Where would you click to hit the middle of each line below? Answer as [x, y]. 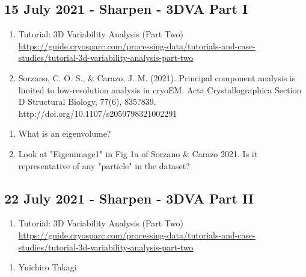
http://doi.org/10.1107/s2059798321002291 [98, 113]
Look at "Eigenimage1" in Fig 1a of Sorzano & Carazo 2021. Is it [138, 153]
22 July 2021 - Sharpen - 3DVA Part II [129, 198]
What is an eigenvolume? [65, 133]
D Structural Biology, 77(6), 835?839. [87, 101]
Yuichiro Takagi [47, 267]
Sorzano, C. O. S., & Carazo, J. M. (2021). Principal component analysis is [157, 77]
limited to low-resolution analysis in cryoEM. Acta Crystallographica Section [160, 89]
